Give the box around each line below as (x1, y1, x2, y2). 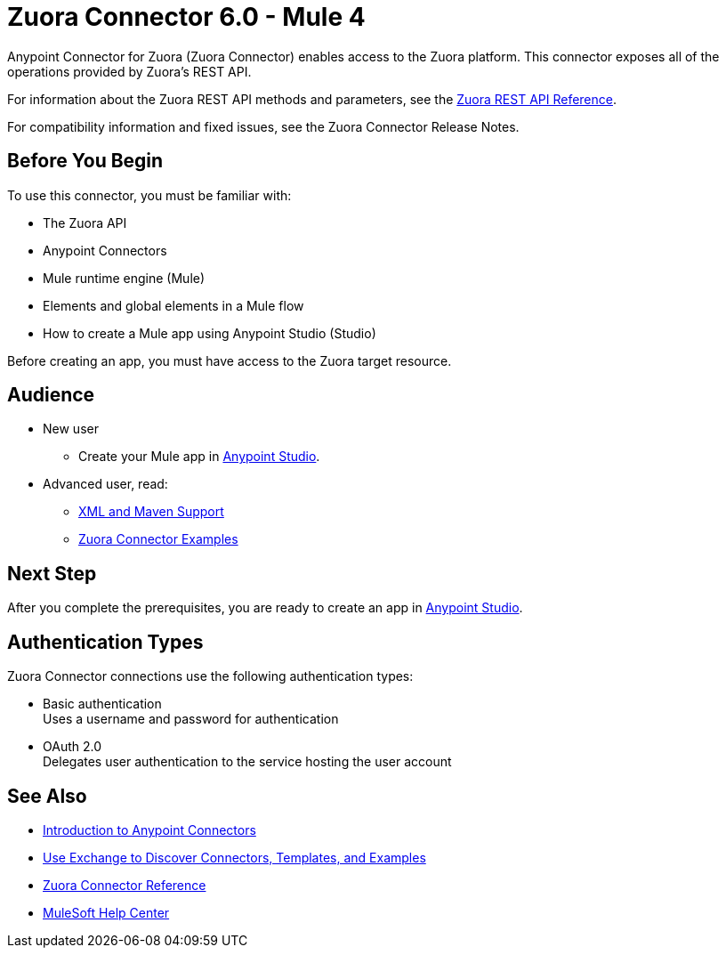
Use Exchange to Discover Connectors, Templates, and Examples (43, 849, 426, 865)
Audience (7, 384, 95, 407)
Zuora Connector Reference (43, 877, 206, 893)
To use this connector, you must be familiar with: (7, 187, 292, 203)
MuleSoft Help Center (43, 904, 170, 920)
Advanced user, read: (43, 476, 168, 492)
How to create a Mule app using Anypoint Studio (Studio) (43, 325, 376, 341)
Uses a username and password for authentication (43, 711, 339, 727)
